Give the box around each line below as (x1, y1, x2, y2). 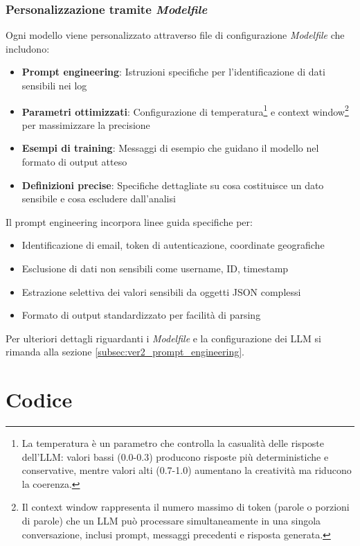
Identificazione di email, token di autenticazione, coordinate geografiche (21, 238, 325, 252)
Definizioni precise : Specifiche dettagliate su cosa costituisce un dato (21, 177, 324, 192)
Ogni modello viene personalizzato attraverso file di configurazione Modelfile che (6, 28, 345, 42)
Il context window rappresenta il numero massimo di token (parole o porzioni (21, 500, 350, 514)
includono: (6, 41, 50, 55)
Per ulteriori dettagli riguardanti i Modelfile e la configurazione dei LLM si (6, 331, 321, 345)
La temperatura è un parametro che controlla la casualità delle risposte (21, 436, 324, 450)
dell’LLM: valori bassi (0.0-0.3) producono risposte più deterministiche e (21, 449, 329, 464)
